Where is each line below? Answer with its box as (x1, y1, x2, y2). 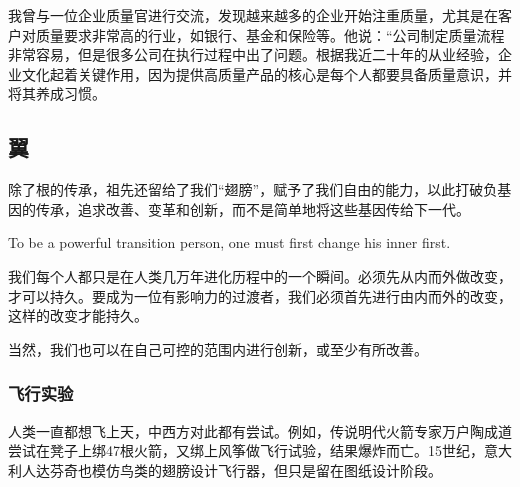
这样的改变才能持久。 (8, 305, 148, 326)
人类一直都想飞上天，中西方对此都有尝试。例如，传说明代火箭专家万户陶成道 (8, 420, 512, 441)
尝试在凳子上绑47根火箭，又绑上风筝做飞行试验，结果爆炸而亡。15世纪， (8, 440, 484, 461)
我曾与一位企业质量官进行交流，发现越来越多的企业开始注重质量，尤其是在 (8, 5, 498, 25)
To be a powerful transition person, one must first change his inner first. (8, 232, 451, 253)
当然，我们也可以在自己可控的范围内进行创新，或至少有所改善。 (8, 338, 428, 359)
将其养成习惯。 (8, 83, 106, 104)
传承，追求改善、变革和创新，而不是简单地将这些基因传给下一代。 (35, 198, 470, 219)
